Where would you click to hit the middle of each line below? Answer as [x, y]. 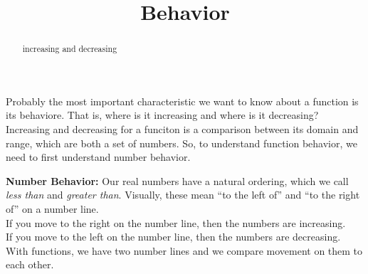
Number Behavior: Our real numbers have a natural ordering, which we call [177, 180]
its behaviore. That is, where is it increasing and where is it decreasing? [162, 115]
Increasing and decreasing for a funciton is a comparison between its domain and [182, 129]
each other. [30, 264]
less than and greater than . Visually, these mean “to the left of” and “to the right [183, 195]
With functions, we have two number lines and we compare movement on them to [184, 250]
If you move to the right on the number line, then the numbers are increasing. [176, 222]
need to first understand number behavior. [98, 157]
